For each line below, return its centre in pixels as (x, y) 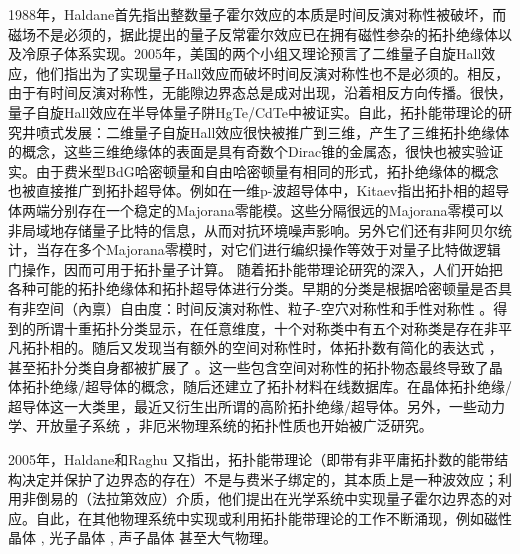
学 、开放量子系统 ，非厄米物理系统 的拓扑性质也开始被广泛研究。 (220, 425)
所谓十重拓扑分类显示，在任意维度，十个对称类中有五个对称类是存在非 (266, 327)
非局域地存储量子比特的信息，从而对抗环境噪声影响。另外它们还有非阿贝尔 (253, 229)
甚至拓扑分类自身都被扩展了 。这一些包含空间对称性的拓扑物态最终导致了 (248, 366)
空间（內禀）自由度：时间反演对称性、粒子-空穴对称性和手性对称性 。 (264, 307)
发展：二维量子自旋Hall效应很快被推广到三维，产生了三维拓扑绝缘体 (286, 131)
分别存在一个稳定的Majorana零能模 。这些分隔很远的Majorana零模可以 (276, 209)
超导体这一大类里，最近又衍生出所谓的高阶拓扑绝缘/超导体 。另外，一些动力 (256, 405)
